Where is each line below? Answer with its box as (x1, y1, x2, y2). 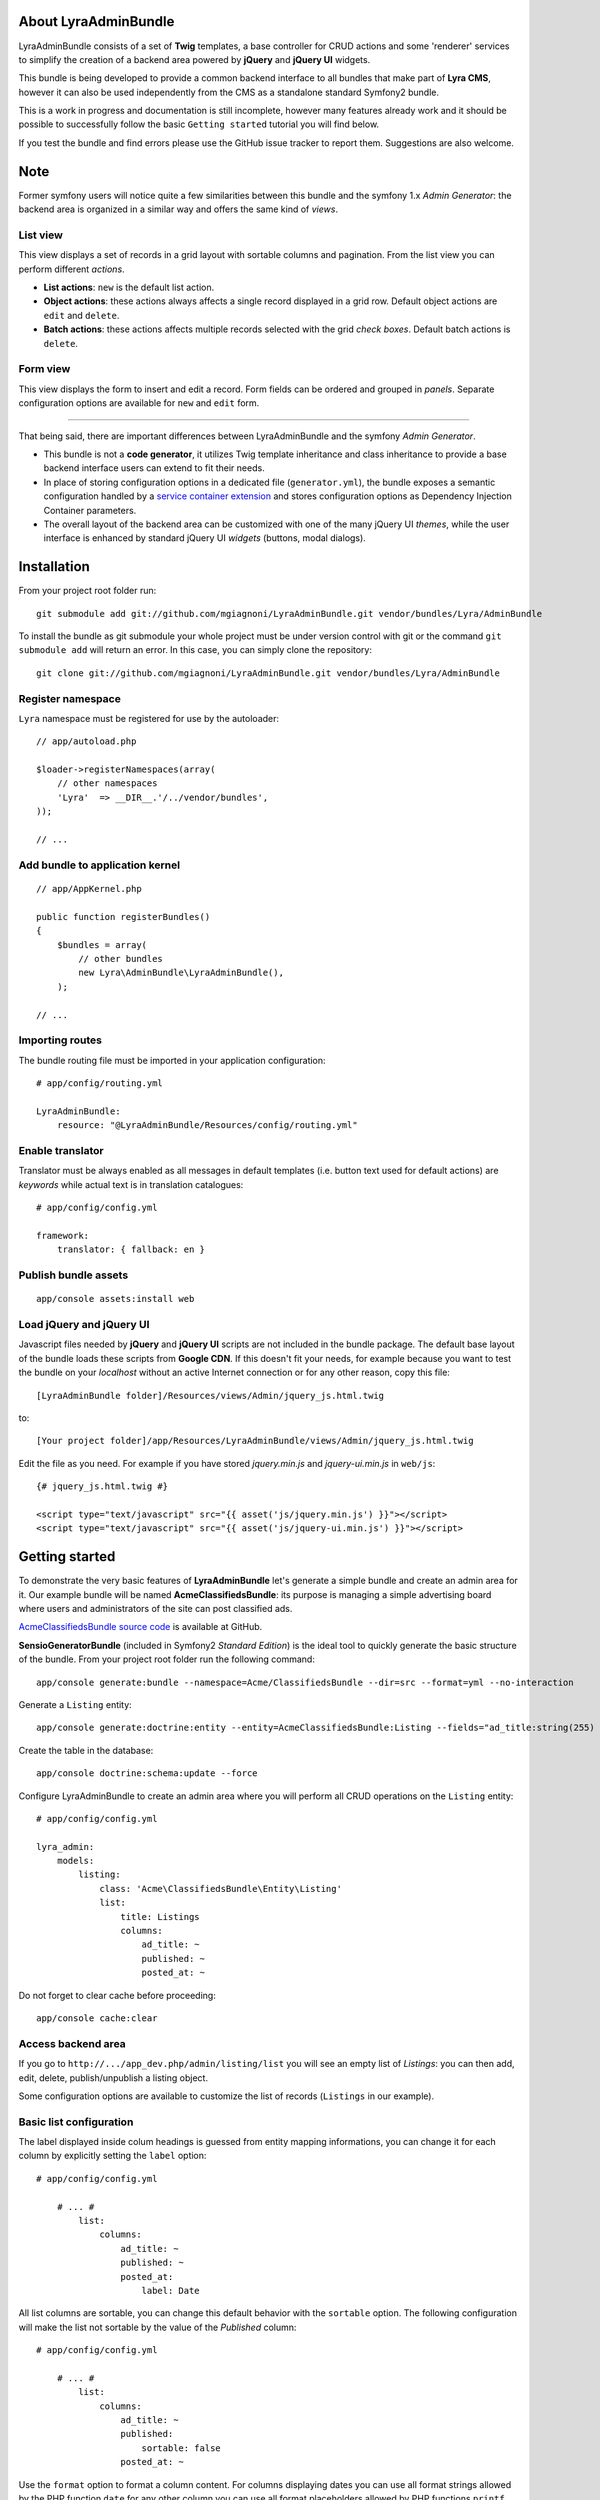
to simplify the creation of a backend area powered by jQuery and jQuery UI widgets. (18, 53, 371, 65)
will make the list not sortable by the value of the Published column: (18, 2321, 297, 2333)
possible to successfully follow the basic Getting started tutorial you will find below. (18, 118, 380, 130)
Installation (18, 558, 90, 575)
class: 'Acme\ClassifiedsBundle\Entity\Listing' (99, 1883, 342, 1894)
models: (56, 1855, 95, 1867)
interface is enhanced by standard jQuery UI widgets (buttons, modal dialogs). (43, 532, 367, 544)
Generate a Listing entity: (18, 1698, 132, 1710)
